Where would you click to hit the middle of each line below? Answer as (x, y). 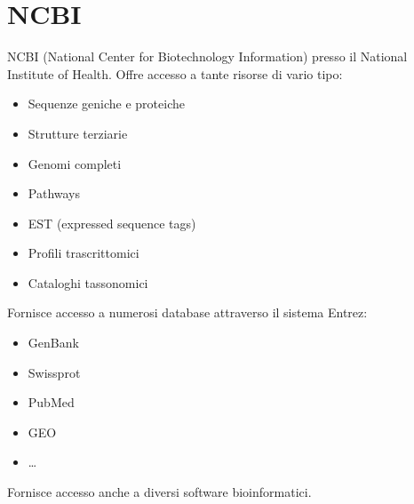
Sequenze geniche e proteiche (106, 104)
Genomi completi (75, 163)
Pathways (54, 193)
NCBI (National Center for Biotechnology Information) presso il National (207, 56)
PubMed (51, 402)
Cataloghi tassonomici (88, 282)
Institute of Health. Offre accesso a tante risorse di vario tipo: (175, 73)
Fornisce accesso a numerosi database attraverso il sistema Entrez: (187, 312)
